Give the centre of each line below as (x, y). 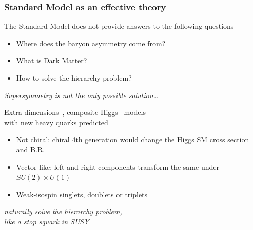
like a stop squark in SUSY (47, 221)
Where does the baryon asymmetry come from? (91, 43)
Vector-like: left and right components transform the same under (118, 167)
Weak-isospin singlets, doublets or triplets (82, 194)
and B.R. (31, 149)
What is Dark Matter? (52, 60)
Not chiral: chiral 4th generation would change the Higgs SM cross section (133, 139)
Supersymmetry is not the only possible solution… (81, 95)
